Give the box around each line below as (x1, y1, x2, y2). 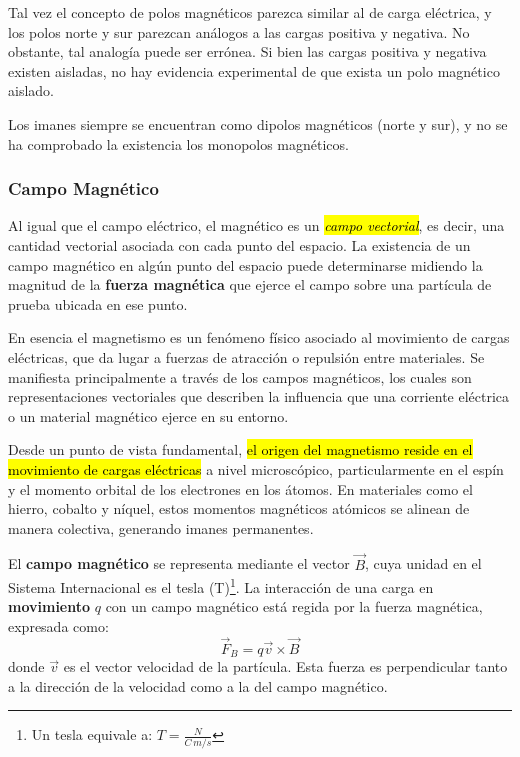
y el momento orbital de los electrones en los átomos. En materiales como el (8, 478, 473, 499)
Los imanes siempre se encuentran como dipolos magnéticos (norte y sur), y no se (8, 113, 508, 134)
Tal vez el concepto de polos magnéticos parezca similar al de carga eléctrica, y (8, 2, 492, 22)
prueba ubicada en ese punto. (8, 293, 188, 314)
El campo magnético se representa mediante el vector (8, 553, 350, 574)
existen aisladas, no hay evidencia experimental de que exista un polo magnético (8, 60, 500, 81)
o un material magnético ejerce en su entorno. (8, 405, 289, 426)
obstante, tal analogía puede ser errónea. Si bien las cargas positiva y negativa (8, 41, 487, 62)
